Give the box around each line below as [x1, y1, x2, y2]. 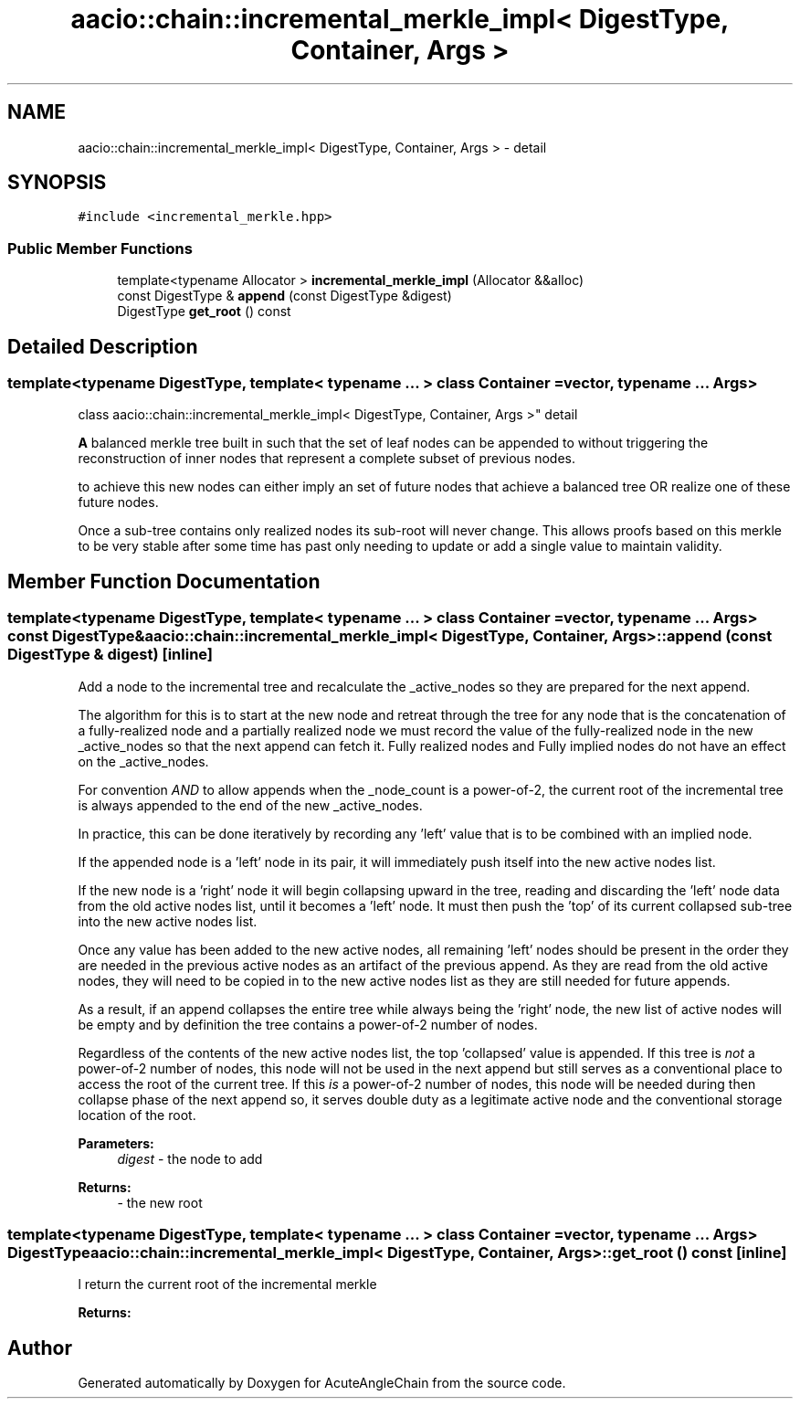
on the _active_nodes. [78, 753, 209, 769]
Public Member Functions [7, 238, 193, 258]
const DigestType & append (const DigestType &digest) [117, 288, 452, 304]
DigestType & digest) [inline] [7, 645, 214, 664]
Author [7, 1336, 72, 1359]
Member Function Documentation [7, 569, 321, 593]
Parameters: [78, 1135, 154, 1151]
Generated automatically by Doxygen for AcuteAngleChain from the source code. [78, 1375, 566, 1391]
